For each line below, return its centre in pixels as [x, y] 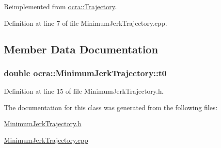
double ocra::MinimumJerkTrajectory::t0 [85, 73]
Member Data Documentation [81, 49]
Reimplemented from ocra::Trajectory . [60, 6]
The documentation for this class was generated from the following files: [111, 107]
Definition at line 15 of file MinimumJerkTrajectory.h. [84, 91]
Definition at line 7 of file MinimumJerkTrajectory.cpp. [86, 23]
